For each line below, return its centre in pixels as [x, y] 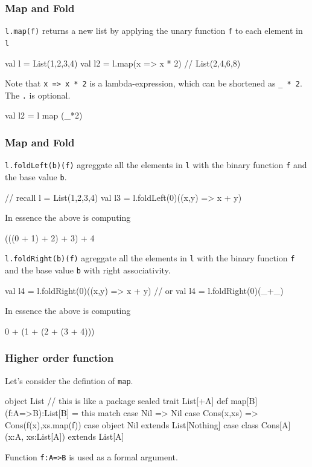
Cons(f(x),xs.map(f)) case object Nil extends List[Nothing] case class [132, 424]
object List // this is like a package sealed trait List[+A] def [116, 401]
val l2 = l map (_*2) [44, 115]
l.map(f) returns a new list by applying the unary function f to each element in [154, 31]
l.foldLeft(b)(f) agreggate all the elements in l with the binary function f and [156, 165]
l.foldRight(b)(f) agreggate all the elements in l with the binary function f [150, 258]
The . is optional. [38, 95]
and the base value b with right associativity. [88, 270]
